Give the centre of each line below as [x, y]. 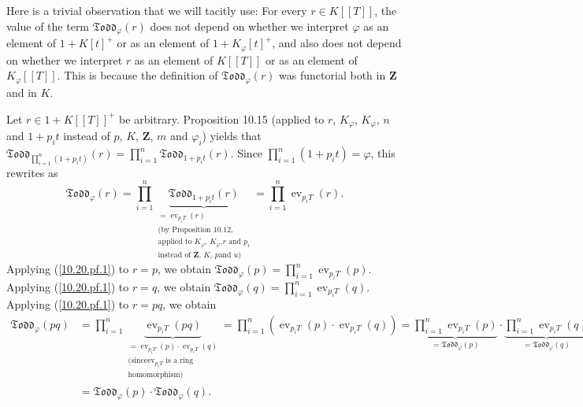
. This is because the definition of [137, 75]
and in [22, 92]
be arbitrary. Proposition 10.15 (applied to [222, 118]
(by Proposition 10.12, [195, 229]
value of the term [48, 26]
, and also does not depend [337, 43]
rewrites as [32, 172]
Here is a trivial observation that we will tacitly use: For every [157, 10]
